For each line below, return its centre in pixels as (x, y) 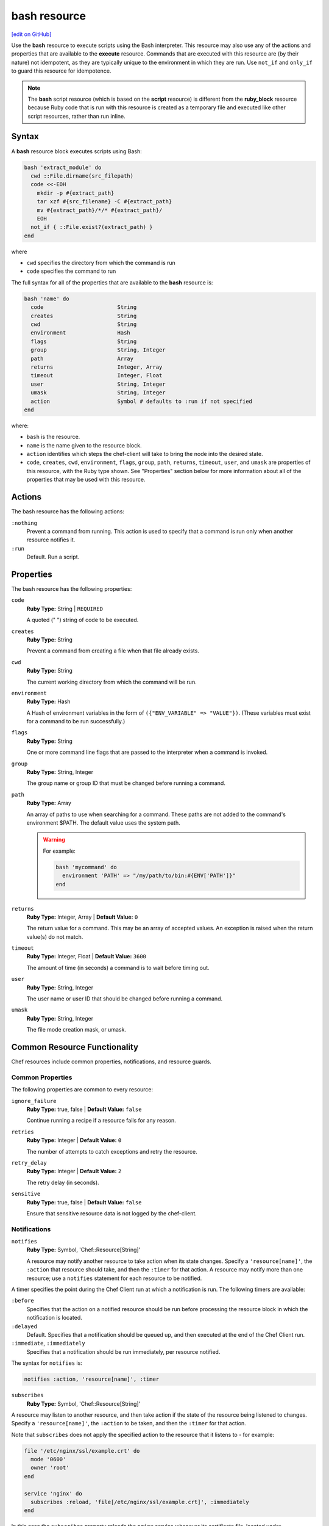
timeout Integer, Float (97, 376)
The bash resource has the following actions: (68, 512)
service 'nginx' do (53, 1493)
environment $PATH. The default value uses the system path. (104, 823)
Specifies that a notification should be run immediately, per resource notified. (123, 1351)
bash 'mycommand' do (86, 867)
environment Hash (80, 333)
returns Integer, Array (97, 367)
